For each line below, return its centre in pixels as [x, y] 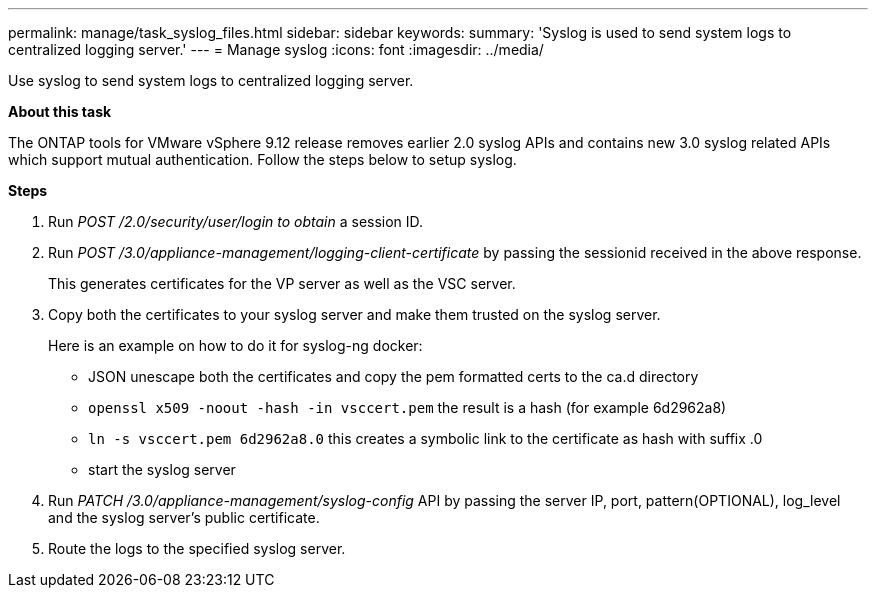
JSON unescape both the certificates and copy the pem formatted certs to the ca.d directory [393, 376]
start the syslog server [162, 469]
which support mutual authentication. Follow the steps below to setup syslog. [262, 159]
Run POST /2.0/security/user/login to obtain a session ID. [236, 221]
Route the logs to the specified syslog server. [197, 548]
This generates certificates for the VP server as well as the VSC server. [282, 283]
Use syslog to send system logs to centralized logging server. [211, 80]
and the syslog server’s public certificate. [184, 517]
